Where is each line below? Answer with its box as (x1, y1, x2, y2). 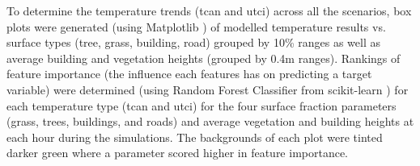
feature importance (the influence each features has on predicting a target (6, 65, 372, 82)
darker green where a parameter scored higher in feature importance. (6, 144, 349, 161)
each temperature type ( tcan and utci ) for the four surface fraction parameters (6, 97, 397, 114)
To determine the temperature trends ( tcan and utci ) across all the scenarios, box (6, 2, 412, 19)
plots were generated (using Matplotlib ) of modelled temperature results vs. (6, 18, 386, 35)
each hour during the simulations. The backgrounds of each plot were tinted (6, 128, 383, 145)
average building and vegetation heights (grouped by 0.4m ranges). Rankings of (6, 49, 401, 66)
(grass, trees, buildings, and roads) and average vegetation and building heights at (6, 113, 414, 130)
